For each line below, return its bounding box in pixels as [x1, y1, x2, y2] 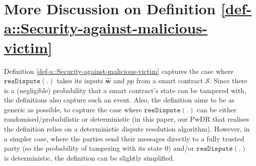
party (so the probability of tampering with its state [4, 143, 163, 153]
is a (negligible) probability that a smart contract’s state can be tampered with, [4, 85, 247, 95]
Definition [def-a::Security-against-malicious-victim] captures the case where [4, 66, 234, 76]
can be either [197, 104, 237, 114]
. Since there [209, 75, 248, 86]
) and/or [168, 143, 194, 153]
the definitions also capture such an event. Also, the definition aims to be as [4, 95, 235, 105]
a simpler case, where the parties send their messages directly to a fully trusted [4, 133, 244, 143]
